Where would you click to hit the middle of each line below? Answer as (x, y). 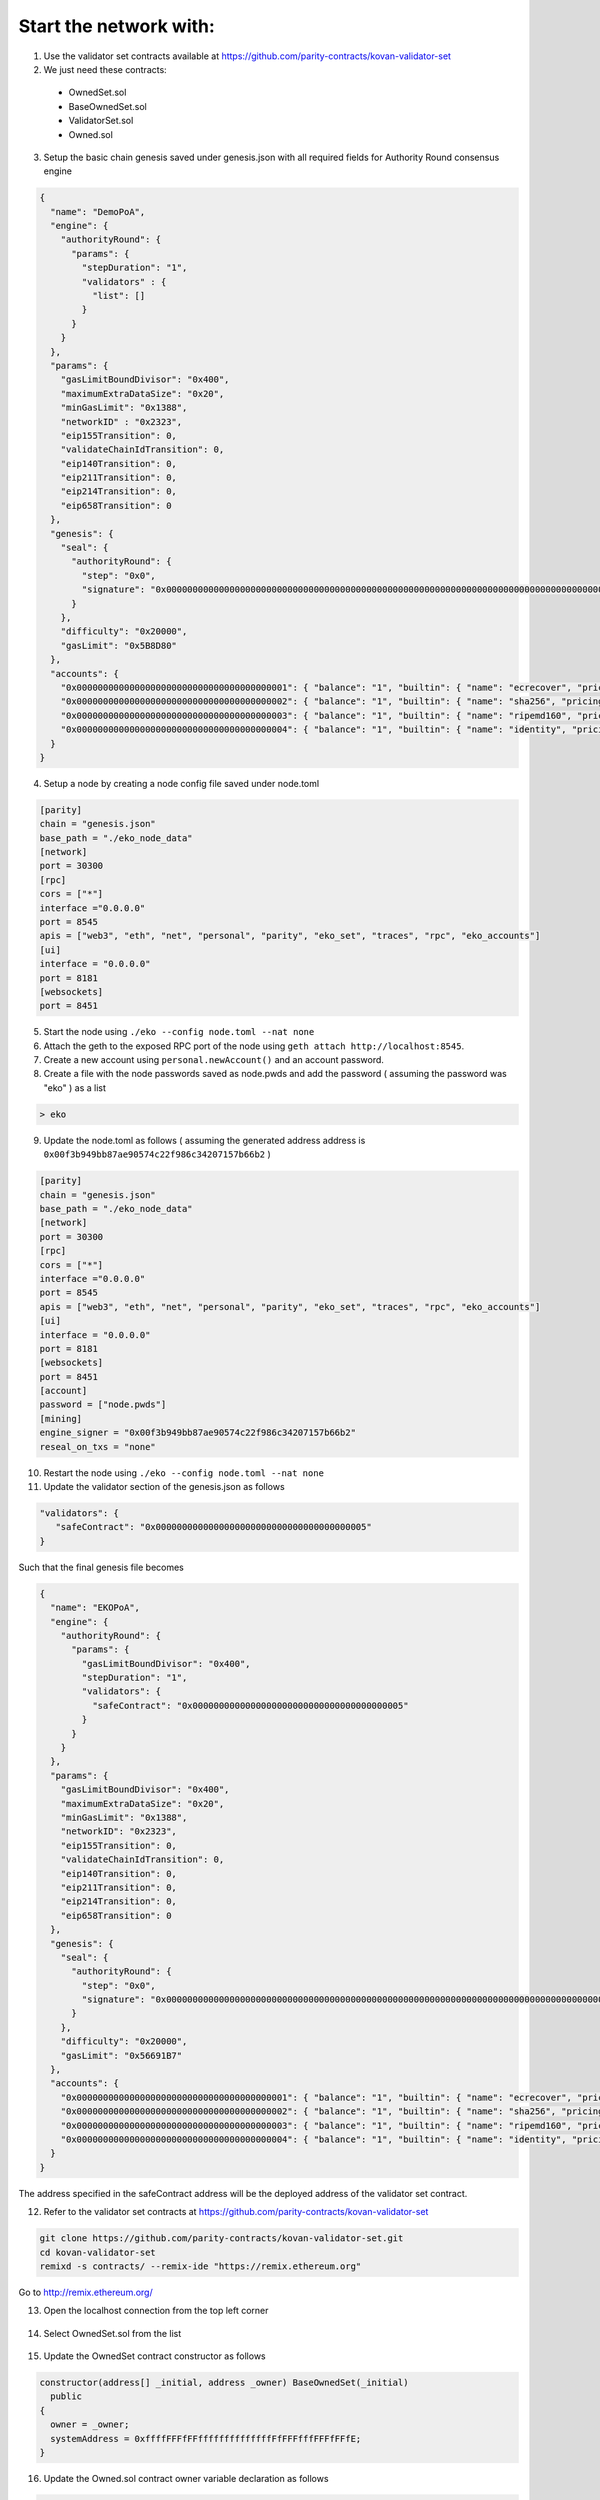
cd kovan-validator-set (98, 2252)
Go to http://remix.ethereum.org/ (86, 2292)
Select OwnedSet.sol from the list (112, 2333)
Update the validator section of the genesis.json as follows (164, 1487)
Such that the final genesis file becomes (101, 1567)
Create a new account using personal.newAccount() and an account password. (214, 1060)
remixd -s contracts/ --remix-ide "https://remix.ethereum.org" (200, 2266)
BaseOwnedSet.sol (107, 106)
